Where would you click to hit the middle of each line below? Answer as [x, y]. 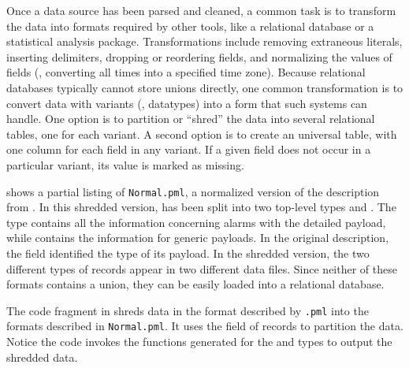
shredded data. [42, 357]
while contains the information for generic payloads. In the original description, [198, 238]
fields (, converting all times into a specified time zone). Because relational [186, 72]
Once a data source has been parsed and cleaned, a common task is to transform [201, 10]
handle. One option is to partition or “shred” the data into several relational [191, 119]
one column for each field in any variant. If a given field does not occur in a [189, 149]
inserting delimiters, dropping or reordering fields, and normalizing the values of [199, 56]
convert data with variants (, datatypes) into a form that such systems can [187, 103]
